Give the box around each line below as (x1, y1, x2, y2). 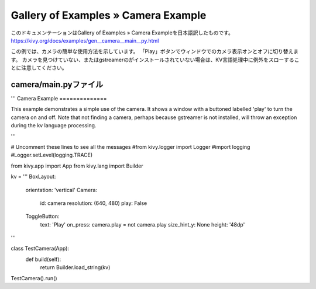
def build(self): (25, 256, 61, 263)
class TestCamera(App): (11, 245, 70, 252)
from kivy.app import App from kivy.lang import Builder (11, 162, 143, 169)
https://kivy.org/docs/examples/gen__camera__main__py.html (11, 37, 159, 44)
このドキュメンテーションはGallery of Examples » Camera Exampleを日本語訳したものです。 (11, 29, 233, 36)
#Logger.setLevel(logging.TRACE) (11, 152, 93, 159)
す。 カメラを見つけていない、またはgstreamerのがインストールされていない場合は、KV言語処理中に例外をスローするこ (11, 56, 300, 63)
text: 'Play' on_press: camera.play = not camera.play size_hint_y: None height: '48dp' (40, 221, 245, 228)
